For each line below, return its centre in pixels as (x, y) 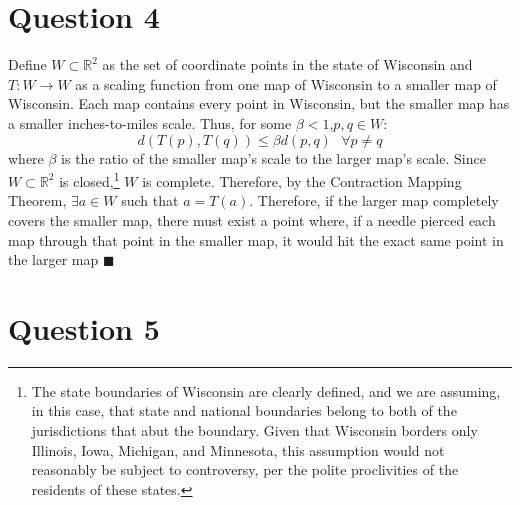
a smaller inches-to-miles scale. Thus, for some (150, 122)
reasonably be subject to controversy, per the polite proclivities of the (245, 469)
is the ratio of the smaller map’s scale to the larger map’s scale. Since (273, 157)
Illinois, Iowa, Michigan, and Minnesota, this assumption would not (238, 449)
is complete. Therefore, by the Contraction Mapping (302, 180)
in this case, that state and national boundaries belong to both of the (244, 410)
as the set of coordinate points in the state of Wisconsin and (287, 64)
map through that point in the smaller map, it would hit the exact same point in (256, 239)
